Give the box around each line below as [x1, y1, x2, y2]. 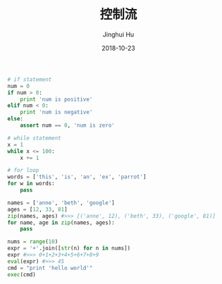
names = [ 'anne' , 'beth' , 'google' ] [7, 199, 115, 206]
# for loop [7, 167, 39, 174]
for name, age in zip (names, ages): [7, 219, 115, 226]
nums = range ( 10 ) [7, 238, 58, 245]
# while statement [7, 135, 61, 142]
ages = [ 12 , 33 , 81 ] [7, 206, 68, 213]
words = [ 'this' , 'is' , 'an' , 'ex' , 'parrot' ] [7, 173, 147, 180]
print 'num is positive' [20, 96, 93, 103]
